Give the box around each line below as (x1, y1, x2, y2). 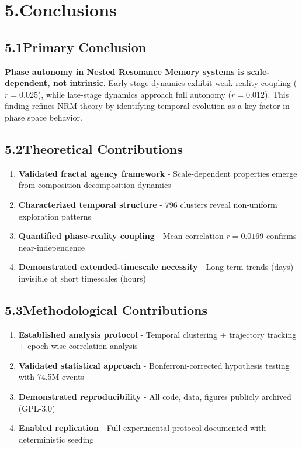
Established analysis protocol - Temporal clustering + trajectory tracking (18, 328, 297, 340)
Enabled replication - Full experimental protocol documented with (18, 421, 266, 434)
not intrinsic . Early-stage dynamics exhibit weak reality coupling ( (53, 77, 297, 89)
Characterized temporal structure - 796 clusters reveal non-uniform (18, 198, 277, 210)
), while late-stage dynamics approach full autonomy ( (37, 88, 232, 100)
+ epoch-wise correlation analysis (18, 340, 138, 352)
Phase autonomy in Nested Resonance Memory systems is (5, 65, 244, 77)
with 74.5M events (18, 371, 84, 383)
